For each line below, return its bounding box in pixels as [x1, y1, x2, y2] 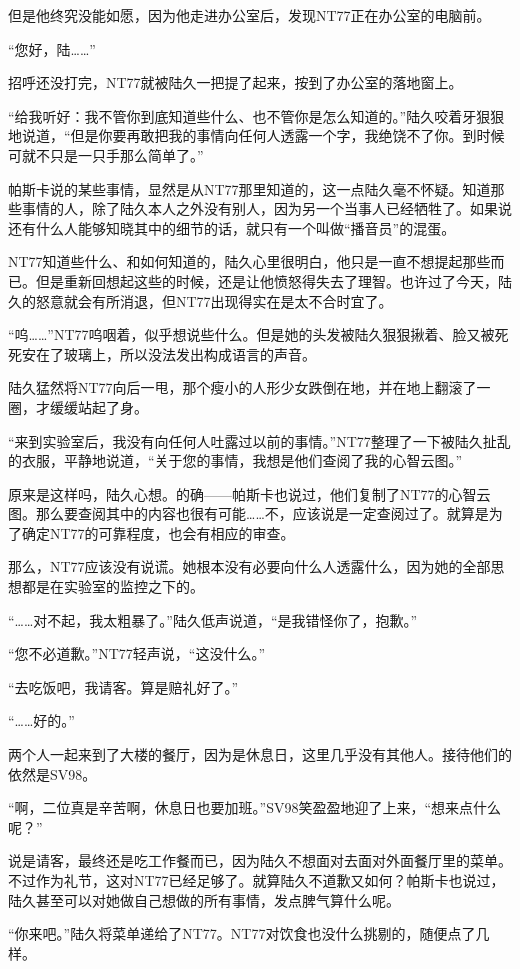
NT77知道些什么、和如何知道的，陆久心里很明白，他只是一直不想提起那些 [8, 251, 491, 272]
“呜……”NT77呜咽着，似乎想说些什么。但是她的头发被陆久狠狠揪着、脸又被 [8, 324, 495, 345]
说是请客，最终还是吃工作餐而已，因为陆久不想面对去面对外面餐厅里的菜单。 [8, 850, 512, 871]
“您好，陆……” [8, 38, 96, 59]
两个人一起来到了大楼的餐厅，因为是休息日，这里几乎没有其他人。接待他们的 [8, 744, 512, 765]
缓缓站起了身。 [49, 396, 148, 417]
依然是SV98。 [8, 763, 97, 784]
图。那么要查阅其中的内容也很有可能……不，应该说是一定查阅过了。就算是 [8, 503, 489, 524]
